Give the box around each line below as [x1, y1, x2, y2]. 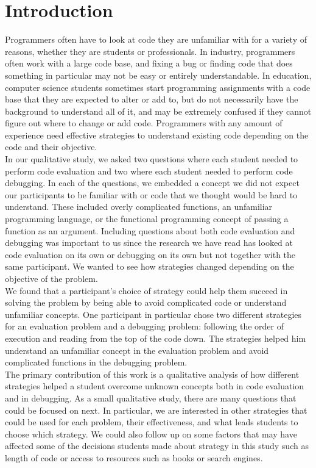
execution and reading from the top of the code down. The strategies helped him [5, 331, 306, 344]
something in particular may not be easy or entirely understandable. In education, [5, 68, 312, 81]
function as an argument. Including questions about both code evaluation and [5, 224, 295, 237]
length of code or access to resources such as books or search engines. [5, 451, 263, 464]
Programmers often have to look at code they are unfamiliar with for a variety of [5, 33, 307, 46]
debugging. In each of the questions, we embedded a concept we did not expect [5, 176, 300, 189]
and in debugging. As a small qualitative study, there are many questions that [5, 391, 297, 404]
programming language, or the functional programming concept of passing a [5, 212, 289, 225]
